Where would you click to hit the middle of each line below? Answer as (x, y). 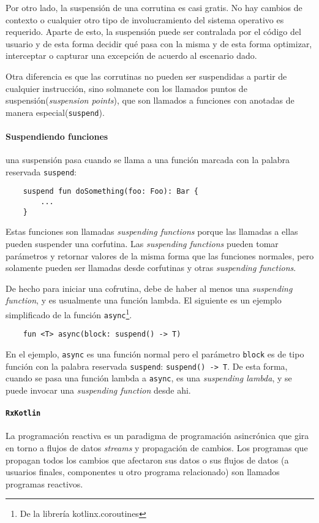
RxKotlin (23, 414)
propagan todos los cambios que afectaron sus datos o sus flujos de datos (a (147, 460)
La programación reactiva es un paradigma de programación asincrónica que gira (157, 436)
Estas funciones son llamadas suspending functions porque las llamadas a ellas (152, 231)
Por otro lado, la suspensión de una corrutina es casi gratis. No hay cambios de (154, 7)
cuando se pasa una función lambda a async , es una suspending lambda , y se (149, 378)
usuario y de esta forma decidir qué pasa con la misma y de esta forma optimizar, (159, 43)
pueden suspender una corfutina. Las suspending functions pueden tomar (142, 244)
